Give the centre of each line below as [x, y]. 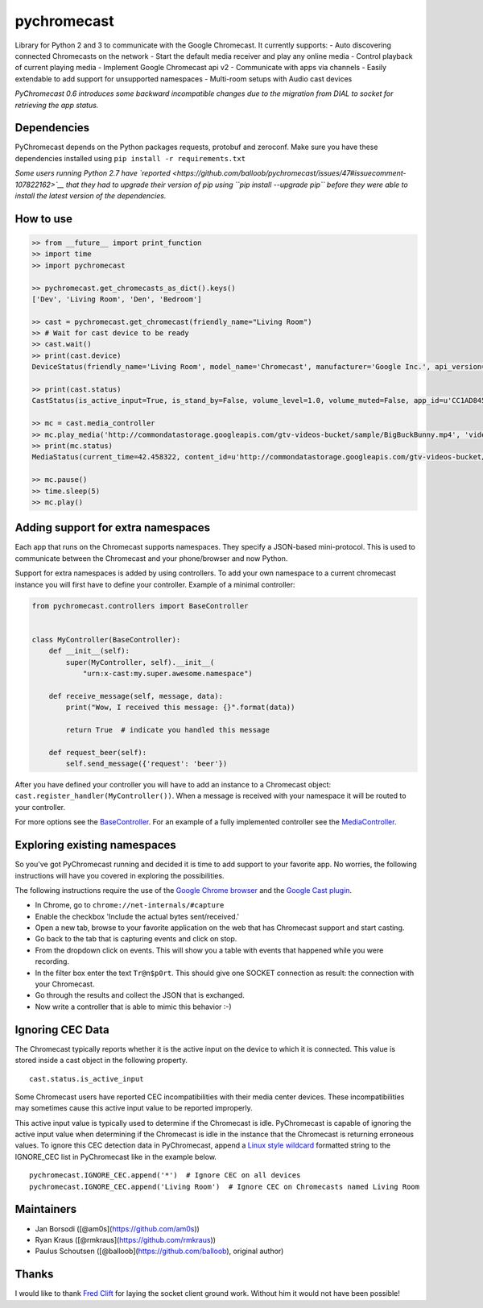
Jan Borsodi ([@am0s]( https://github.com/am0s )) [118, 1228]
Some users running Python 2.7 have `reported [93, 173]
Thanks [34, 1275]
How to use [43, 219]
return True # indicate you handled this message [167, 730]
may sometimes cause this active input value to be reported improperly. [134, 1108]
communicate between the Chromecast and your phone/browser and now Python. [151, 558]
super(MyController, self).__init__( [140, 662]
